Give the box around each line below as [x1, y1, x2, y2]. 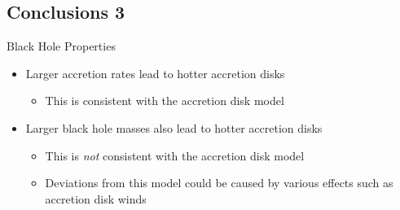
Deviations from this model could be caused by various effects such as [45, 174, 393, 191]
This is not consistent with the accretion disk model [45, 147, 305, 164]
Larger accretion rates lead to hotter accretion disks [25, 64, 285, 81]
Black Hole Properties [7, 37, 116, 55]
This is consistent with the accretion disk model [45, 92, 284, 109]
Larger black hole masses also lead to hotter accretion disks [25, 119, 323, 136]
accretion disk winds [45, 190, 147, 207]
